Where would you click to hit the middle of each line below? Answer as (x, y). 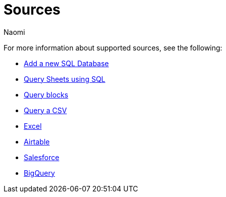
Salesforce (42, 157)
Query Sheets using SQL (65, 79)
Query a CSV (46, 110)
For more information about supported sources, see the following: (113, 47)
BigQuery (39, 173)
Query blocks (46, 94)
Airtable (37, 141)
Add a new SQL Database (66, 63)
